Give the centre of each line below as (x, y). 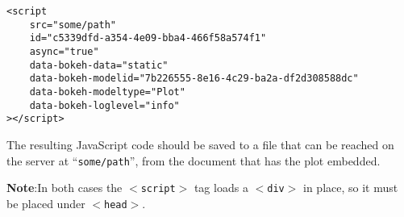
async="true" (64, 51)
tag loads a (221, 188)
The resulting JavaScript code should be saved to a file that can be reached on (200, 144)
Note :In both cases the (65, 188)
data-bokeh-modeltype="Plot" (107, 92)
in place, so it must (351, 188)
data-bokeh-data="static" (99, 65)
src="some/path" (73, 25)
